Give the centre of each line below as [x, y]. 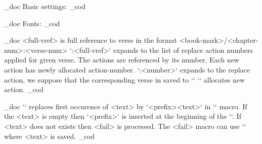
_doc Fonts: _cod [32, 23]
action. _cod [24, 89]
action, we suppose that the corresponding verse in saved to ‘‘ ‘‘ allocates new [125, 79]
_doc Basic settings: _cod [45, 6]
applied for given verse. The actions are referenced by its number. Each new [122, 60]
